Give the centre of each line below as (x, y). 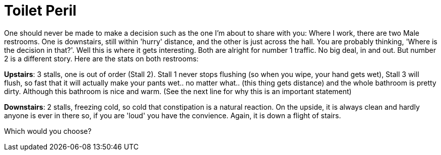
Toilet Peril (40, 11)
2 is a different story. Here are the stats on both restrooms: (101, 58)
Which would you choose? (48, 131)
